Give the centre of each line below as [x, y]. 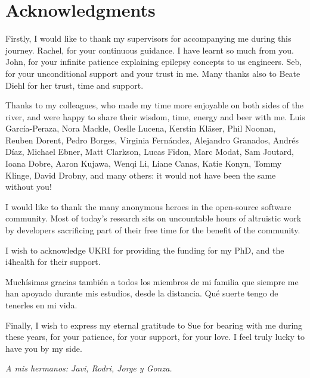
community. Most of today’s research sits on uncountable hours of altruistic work [154, 218]
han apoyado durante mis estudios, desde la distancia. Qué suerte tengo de [142, 293]
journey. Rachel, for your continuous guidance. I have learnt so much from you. [150, 50]
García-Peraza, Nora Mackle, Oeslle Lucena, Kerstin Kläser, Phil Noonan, [141, 128]
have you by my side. [44, 348]
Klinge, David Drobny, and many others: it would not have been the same [141, 175]
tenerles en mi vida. [41, 305]
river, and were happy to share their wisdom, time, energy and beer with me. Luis [155, 116]
